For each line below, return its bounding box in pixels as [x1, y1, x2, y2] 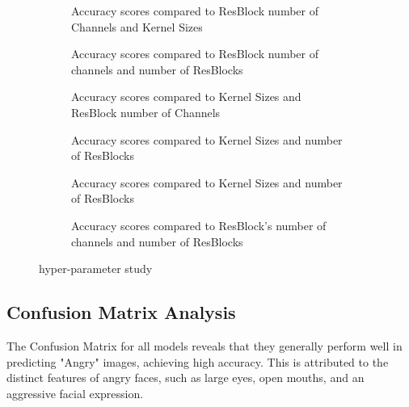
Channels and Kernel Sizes [71, 18, 203, 35]
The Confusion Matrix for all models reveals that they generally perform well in [6, 337, 403, 354]
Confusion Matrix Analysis [6, 300, 236, 325]
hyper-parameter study [39, 260, 153, 277]
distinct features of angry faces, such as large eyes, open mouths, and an [6, 369, 365, 386]
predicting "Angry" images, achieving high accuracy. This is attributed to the [6, 353, 389, 370]
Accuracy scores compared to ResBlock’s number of [71, 216, 327, 233]
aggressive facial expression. [6, 384, 144, 401]
